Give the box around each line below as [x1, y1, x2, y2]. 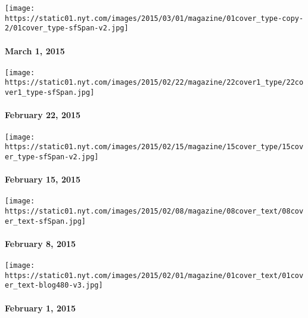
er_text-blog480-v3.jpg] [5, 281, 103, 290]
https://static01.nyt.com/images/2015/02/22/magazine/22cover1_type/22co [5, 78, 304, 87]
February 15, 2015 [5, 173, 81, 186]
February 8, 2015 [5, 237, 76, 249]
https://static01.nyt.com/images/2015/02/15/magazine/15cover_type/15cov [5, 143, 304, 152]
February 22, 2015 [5, 109, 81, 121]
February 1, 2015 [5, 301, 76, 314]
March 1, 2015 [5, 44, 65, 57]
